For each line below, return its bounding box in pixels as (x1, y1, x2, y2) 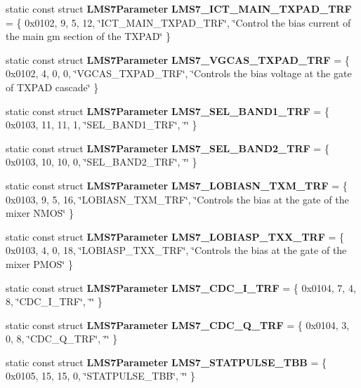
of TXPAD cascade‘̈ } (6, 79, 99, 94)
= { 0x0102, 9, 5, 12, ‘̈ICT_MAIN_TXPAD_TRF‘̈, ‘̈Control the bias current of (6, 15, 351, 29)
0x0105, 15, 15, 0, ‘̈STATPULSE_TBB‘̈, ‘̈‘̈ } (6, 368, 196, 383)
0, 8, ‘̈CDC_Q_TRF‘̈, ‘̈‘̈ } (6, 331, 118, 346)
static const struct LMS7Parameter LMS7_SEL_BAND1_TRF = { (6, 103, 329, 118)
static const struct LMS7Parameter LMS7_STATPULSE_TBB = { (6, 354, 327, 369)
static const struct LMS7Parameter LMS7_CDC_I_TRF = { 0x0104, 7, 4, (6, 280, 356, 295)
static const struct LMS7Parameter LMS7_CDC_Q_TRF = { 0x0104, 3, (6, 317, 350, 332)
